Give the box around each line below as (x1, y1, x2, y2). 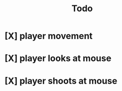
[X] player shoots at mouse (4, 75, 118, 86)
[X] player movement (4, 30, 93, 42)
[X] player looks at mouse (4, 53, 112, 64)
